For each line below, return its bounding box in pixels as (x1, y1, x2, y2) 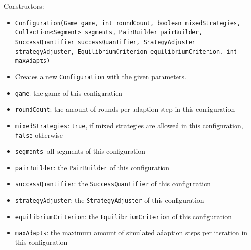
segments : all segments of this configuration (15, 146, 146, 156)
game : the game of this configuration (15, 88, 123, 98)
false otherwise (15, 130, 63, 140)
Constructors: (4, 1, 44, 11)
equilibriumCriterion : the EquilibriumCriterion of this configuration (15, 211, 232, 221)
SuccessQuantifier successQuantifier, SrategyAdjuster (15, 38, 196, 45)
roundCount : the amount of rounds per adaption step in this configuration (15, 104, 235, 114)
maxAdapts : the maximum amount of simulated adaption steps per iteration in (15, 227, 248, 237)
